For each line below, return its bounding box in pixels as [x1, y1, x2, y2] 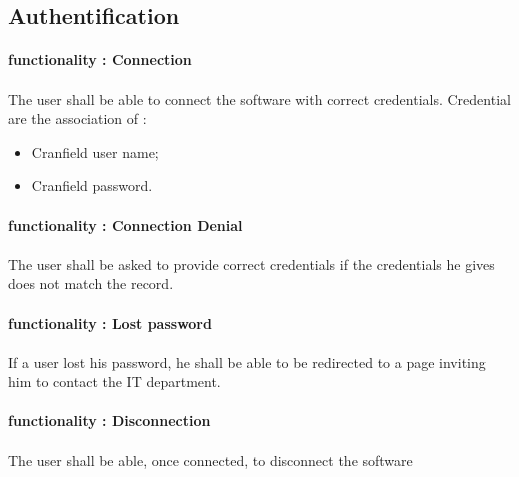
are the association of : [8, 108, 147, 129]
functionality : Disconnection [8, 410, 211, 431]
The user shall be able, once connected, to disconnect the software [8, 449, 413, 470]
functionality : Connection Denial [8, 214, 243, 235]
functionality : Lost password [8, 312, 212, 333]
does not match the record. [8, 273, 174, 294]
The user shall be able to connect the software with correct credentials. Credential [8, 88, 511, 109]
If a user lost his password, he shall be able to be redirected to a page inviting [8, 351, 486, 372]
